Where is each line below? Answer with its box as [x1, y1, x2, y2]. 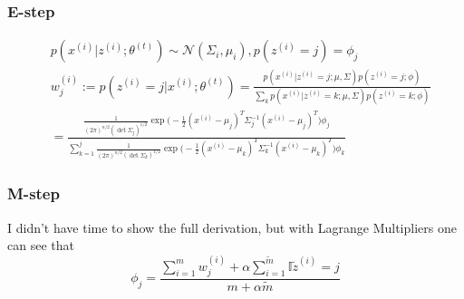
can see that [7, 236, 74, 255]
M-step [7, 182, 60, 205]
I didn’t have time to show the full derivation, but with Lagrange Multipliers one [7, 217, 457, 236]
